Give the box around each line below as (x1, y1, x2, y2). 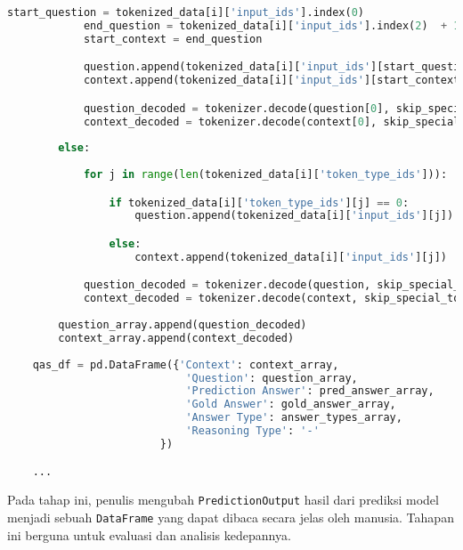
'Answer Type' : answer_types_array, (185, 411, 402, 425)
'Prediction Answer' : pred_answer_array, (185, 384, 435, 398)
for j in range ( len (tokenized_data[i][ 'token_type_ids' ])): (83, 168, 448, 182)
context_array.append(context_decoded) (58, 331, 295, 344)
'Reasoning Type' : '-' (185, 425, 320, 438)
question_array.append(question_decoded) (58, 319, 307, 332)
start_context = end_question (83, 32, 263, 45)
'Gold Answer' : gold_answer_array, (185, 398, 396, 411)
